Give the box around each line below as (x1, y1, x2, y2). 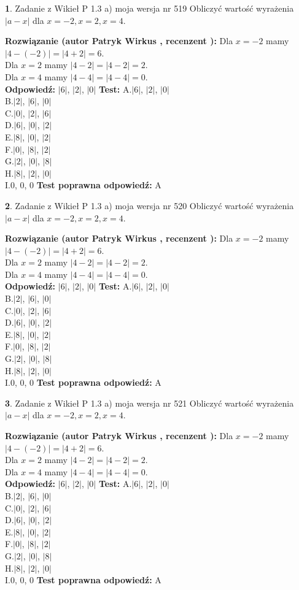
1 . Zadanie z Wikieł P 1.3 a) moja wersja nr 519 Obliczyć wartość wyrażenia (5, 2, 294, 14)
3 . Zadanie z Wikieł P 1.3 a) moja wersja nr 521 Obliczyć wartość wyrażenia (5, 396, 294, 409)
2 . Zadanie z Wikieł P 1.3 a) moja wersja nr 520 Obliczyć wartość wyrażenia (5, 199, 294, 212)
